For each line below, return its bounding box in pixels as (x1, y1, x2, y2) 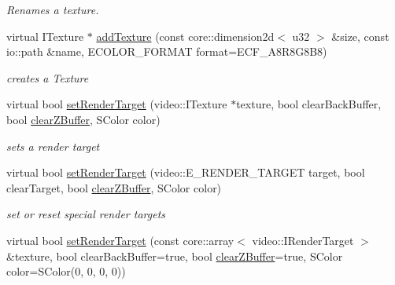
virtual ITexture (6, 27, 84, 44)
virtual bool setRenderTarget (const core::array (6, 232, 234, 248)
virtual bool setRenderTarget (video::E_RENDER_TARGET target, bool (6, 164, 365, 181)
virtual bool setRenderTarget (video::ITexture (6, 96, 227, 112)
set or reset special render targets (6, 206, 166, 222)
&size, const (331, 27, 389, 44)
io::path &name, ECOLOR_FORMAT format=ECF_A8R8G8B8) (6, 43, 327, 60)
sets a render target (6, 137, 100, 154)
